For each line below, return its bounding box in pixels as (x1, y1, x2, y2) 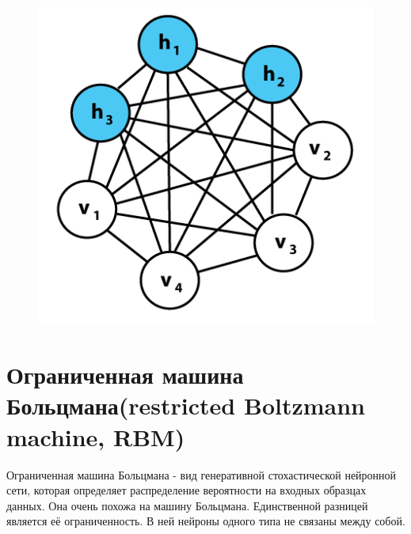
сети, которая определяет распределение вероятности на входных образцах (6, 482, 367, 498)
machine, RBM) (6, 420, 185, 453)
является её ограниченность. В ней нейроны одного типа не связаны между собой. (6, 513, 405, 529)
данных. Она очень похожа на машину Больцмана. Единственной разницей (6, 497, 368, 513)
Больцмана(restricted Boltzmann (6, 389, 365, 422)
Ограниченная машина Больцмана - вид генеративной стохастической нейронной (6, 466, 397, 483)
